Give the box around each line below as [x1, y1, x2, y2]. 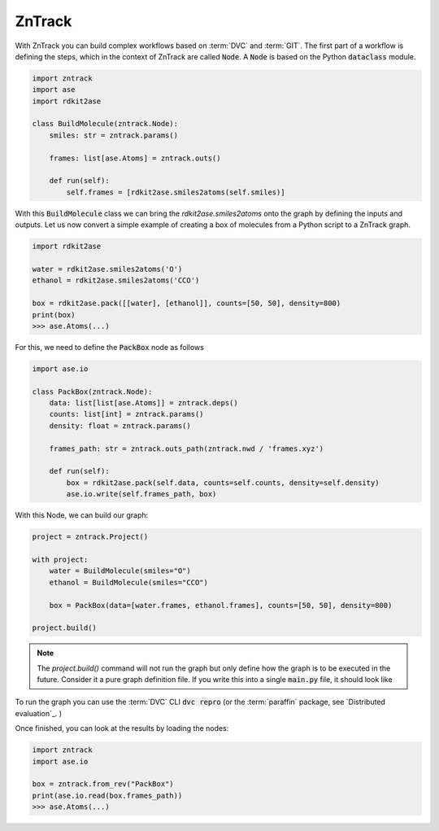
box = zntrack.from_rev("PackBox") [32, 780, 174, 789]
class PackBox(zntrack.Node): [32, 387, 153, 396]
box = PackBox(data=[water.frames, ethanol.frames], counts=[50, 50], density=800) [49, 601, 393, 610]
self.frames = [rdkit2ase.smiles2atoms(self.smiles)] [66, 187, 285, 197]
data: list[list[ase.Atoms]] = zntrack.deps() [49, 399, 239, 408]
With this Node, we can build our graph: [15, 510, 149, 520]
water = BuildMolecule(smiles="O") [49, 566, 191, 575]
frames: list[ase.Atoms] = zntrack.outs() [49, 153, 221, 163]
